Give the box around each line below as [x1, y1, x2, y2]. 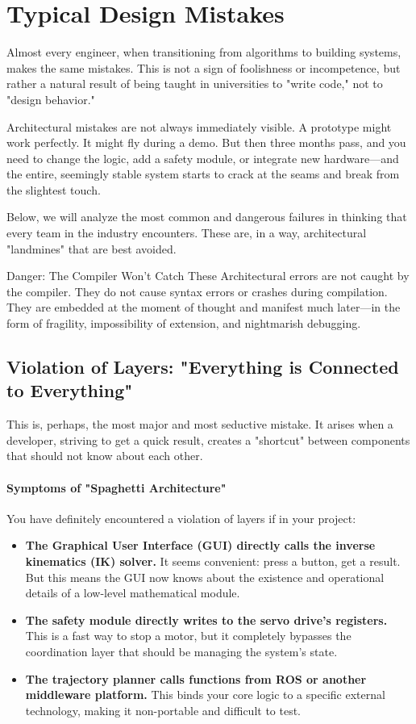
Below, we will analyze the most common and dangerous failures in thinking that [6, 208, 407, 225]
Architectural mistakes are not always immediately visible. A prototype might [6, 118, 392, 135]
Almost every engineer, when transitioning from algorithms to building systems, [6, 44, 401, 61]
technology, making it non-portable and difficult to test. [25, 701, 302, 718]
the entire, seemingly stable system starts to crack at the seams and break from [6, 165, 400, 182]
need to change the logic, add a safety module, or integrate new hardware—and [6, 149, 399, 166]
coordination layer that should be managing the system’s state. [25, 642, 338, 659]
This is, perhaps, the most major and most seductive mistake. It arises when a [6, 416, 393, 433]
